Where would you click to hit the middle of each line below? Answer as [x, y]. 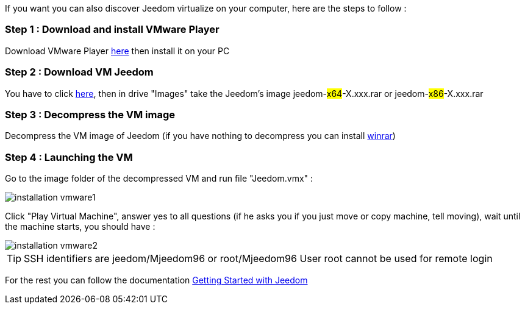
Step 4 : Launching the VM [69, 157]
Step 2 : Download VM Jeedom [79, 72]
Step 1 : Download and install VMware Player [112, 30]
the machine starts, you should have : [80, 226]
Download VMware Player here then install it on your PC [117, 51]
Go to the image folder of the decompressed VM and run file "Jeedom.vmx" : [159, 178]
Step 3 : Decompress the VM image [90, 114]
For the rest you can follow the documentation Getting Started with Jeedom [156, 280]
